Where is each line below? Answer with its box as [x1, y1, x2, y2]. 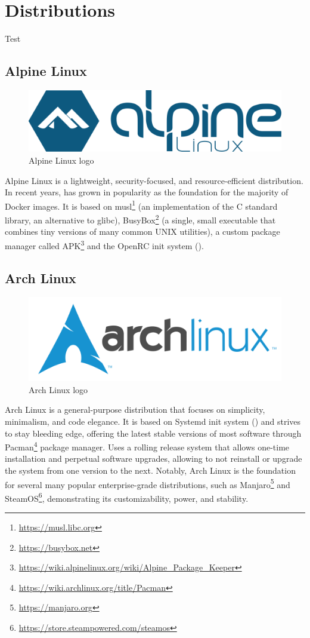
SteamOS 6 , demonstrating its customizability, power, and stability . [5, 490, 249, 504]
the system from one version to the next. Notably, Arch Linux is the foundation [5, 464, 296, 476]
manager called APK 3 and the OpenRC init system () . [5, 237, 204, 251]
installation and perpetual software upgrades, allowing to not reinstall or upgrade [5, 452, 302, 465]
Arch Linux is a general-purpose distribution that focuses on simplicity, [5, 403, 265, 416]
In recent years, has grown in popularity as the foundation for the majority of [5, 186, 289, 198]
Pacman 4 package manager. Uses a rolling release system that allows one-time [5, 439, 290, 453]
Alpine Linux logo [29, 154, 94, 167]
